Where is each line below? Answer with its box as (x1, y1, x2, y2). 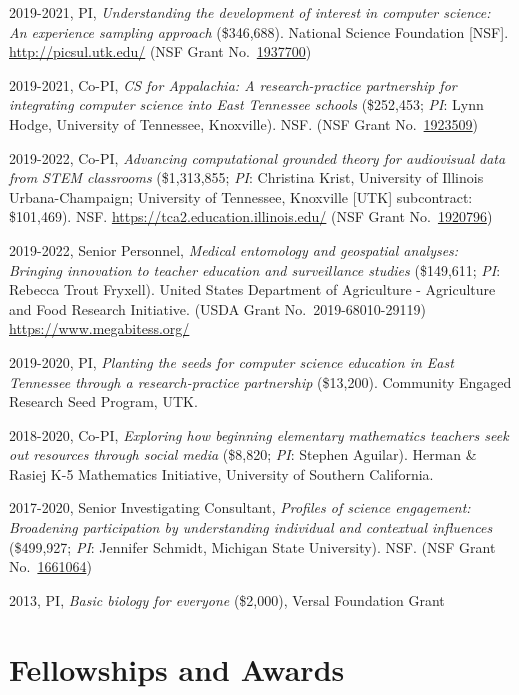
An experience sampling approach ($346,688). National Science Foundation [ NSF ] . (9, 21, 509, 42)
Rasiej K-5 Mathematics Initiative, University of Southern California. (9, 463, 434, 484)
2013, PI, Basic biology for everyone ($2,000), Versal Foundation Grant (9, 589, 445, 610)
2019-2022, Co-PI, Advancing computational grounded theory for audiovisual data (9, 147, 506, 168)
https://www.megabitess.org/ (9, 318, 190, 339)
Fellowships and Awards (9, 648, 345, 689)
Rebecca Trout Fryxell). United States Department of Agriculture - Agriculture (9, 279, 496, 300)
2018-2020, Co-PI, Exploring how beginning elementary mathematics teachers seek (9, 424, 509, 445)
